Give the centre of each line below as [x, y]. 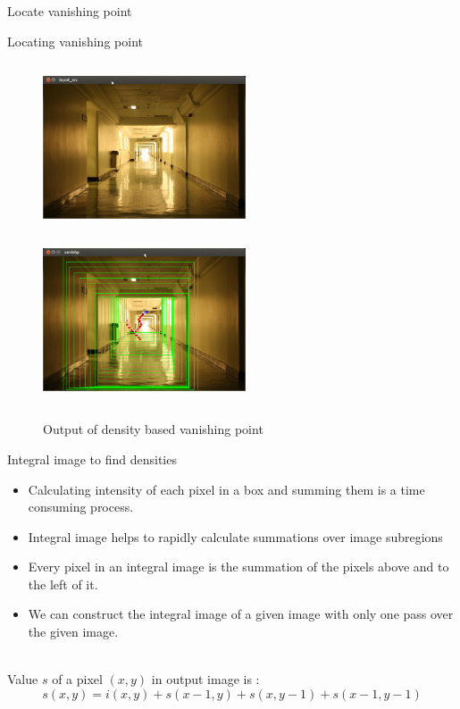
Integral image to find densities [92, 459]
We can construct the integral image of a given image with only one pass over [241, 614]
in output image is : [205, 679]
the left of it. [63, 584]
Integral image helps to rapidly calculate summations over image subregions [235, 536]
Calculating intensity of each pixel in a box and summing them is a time [226, 489]
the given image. [73, 632]
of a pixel [77, 679]
